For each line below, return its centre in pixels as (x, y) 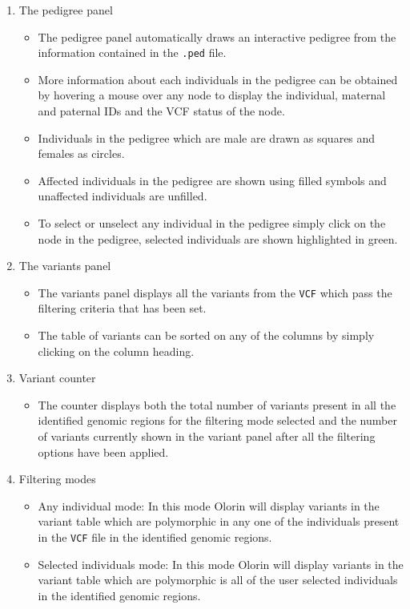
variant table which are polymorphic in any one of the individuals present (219, 521)
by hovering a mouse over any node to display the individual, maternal (212, 95)
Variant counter (57, 378)
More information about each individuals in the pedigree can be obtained (218, 79)
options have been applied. (103, 452)
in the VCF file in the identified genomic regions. (155, 536)
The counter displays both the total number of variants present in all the (217, 404)
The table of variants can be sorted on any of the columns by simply (206, 335)
